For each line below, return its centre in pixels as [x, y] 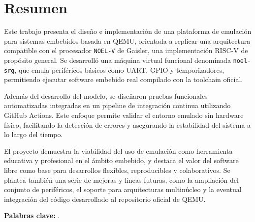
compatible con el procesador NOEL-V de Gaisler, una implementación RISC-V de [126, 50]
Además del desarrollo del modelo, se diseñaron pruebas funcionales [106, 96]
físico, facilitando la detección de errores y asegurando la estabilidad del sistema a [127, 125]
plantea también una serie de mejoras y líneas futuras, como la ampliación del [121, 180]
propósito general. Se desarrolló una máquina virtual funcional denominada [117, 60]
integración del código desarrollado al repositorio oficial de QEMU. [105, 199]
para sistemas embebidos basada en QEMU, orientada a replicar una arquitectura [127, 41]
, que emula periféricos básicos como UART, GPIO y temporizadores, [119, 69]
